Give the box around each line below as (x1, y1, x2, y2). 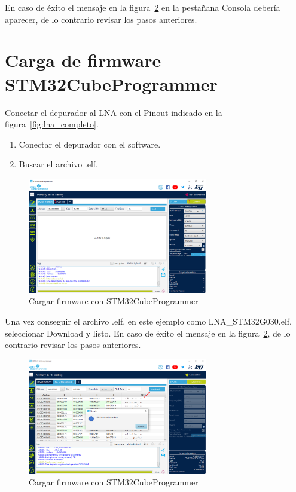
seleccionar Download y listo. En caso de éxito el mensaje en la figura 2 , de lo (5, 326, 291, 339)
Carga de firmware (5, 48, 161, 72)
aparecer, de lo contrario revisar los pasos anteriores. (5, 13, 197, 25)
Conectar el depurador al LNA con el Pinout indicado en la (5, 106, 222, 118)
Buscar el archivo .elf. (19, 158, 98, 170)
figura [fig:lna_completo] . (5, 118, 99, 130)
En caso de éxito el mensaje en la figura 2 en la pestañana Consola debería (5, 1, 280, 13)
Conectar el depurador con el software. (19, 137, 161, 150)
